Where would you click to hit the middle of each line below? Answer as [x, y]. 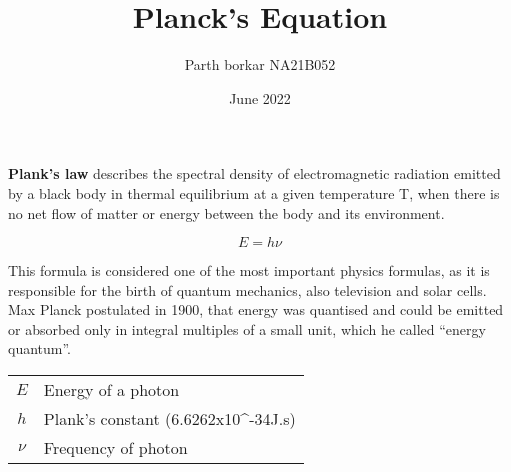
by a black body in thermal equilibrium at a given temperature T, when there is [254, 192]
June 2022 [260, 97]
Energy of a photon [111, 390]
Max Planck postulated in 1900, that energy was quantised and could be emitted [256, 309]
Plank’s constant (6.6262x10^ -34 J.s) [169, 419]
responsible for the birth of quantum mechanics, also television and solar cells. [247, 289]
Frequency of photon [115, 448]
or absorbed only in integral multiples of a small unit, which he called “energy [247, 328]
